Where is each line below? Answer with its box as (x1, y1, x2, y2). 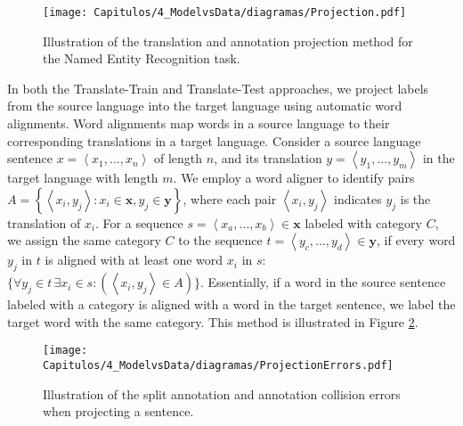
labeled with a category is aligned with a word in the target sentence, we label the (7, 295, 456, 314)
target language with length (7, 168, 158, 187)
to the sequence (178, 231, 263, 250)
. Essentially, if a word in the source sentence (200, 273, 446, 291)
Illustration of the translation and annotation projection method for (43, 31, 413, 50)
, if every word (377, 231, 456, 250)
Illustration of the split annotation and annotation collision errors (43, 384, 401, 403)
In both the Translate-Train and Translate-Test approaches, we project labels (7, 78, 429, 97)
